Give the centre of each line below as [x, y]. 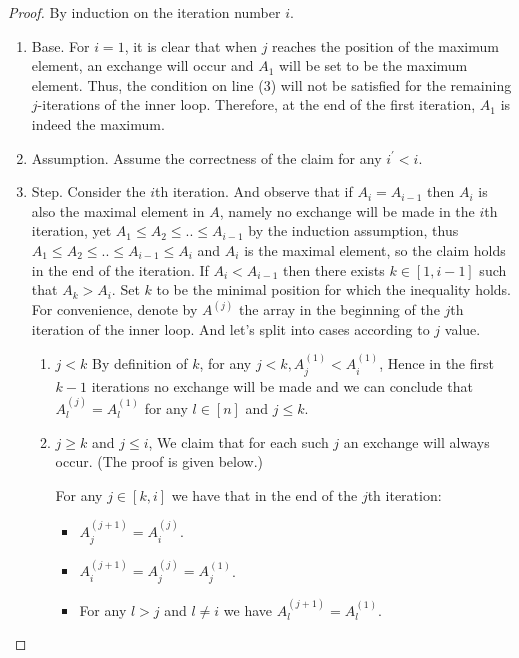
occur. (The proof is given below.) [159, 461]
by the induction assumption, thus [353, 230]
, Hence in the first [436, 363]
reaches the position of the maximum [385, 45]
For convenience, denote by [114, 309]
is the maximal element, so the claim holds [375, 249]
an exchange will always [416, 441]
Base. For [60, 45]
